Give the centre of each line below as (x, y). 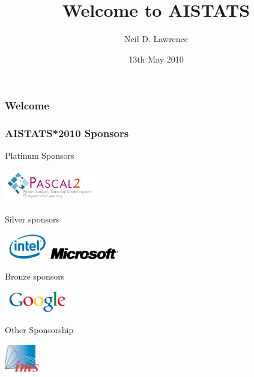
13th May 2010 (156, 59)
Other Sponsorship (39, 330)
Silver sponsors (32, 219)
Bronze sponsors (35, 276)
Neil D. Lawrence (156, 39)
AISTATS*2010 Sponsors (67, 133)
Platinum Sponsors (40, 155)
